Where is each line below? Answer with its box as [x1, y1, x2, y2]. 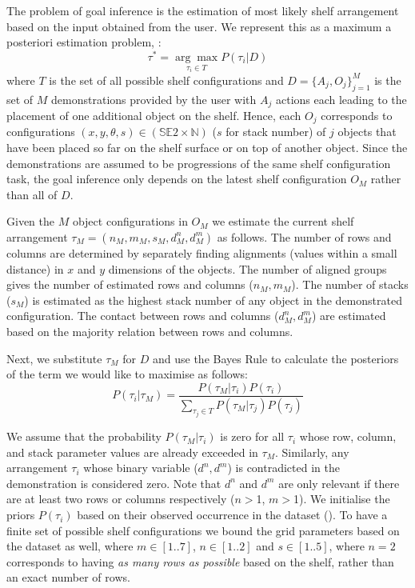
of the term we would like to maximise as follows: [6, 366, 248, 382]
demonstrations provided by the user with [51, 90, 257, 107]
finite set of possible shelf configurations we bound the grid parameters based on [6, 522, 400, 538]
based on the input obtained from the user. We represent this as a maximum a [6, 18, 392, 34]
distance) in [6, 260, 64, 277]
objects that [337, 123, 397, 140]
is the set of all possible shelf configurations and [49, 71, 284, 88]
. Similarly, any [274, 443, 349, 460]
